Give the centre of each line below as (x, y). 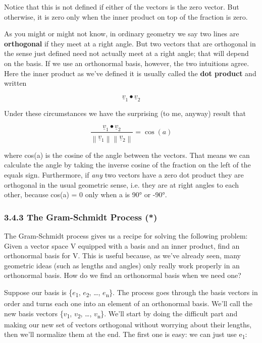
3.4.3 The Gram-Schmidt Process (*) (81, 217)
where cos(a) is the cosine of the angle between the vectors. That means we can (127, 155)
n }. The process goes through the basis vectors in (182, 293)
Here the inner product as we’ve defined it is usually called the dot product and (130, 73)
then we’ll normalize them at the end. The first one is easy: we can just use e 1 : (126, 335)
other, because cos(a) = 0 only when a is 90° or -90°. (86, 194)
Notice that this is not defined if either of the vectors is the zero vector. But (122, 7)
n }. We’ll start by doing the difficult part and (167, 314)
